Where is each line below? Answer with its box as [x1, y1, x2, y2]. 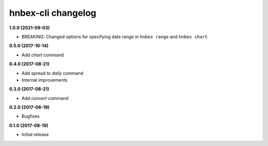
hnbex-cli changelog [9, 7, 97, 18]
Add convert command [21, 95, 69, 101]
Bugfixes [21, 113, 40, 119]
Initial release [21, 132, 49, 138]
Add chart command [21, 52, 64, 58]
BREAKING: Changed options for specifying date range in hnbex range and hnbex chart [21, 34, 208, 40]
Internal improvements [21, 77, 68, 83]
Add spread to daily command [21, 70, 84, 76]
